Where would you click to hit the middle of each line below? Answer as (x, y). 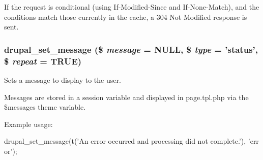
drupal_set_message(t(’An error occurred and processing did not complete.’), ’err (131, 141)
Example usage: (28, 124)
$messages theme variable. (45, 107)
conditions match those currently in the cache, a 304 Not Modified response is (126, 17)
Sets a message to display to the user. (63, 79)
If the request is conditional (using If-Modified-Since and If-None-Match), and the (132, 7)
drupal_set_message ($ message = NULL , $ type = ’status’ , (131, 49)
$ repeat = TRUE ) (43, 61)
